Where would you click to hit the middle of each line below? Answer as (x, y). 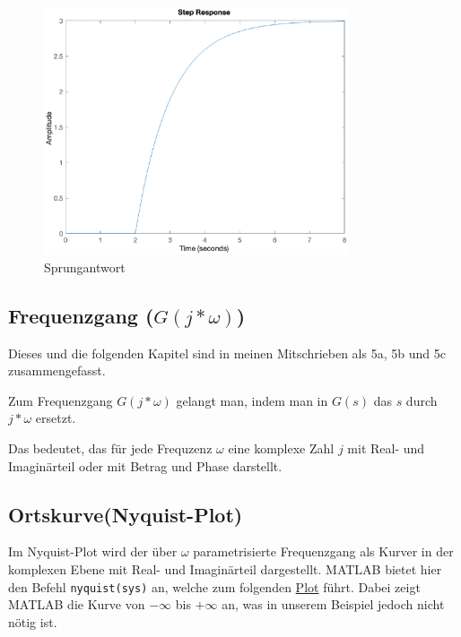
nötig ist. (33, 621)
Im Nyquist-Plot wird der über (93, 551)
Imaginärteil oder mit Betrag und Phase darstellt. (145, 465)
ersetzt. (56, 418)
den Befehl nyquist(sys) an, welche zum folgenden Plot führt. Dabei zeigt (214, 586)
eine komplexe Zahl (281, 448)
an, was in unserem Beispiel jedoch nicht (333, 604)
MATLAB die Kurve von (77, 604)
